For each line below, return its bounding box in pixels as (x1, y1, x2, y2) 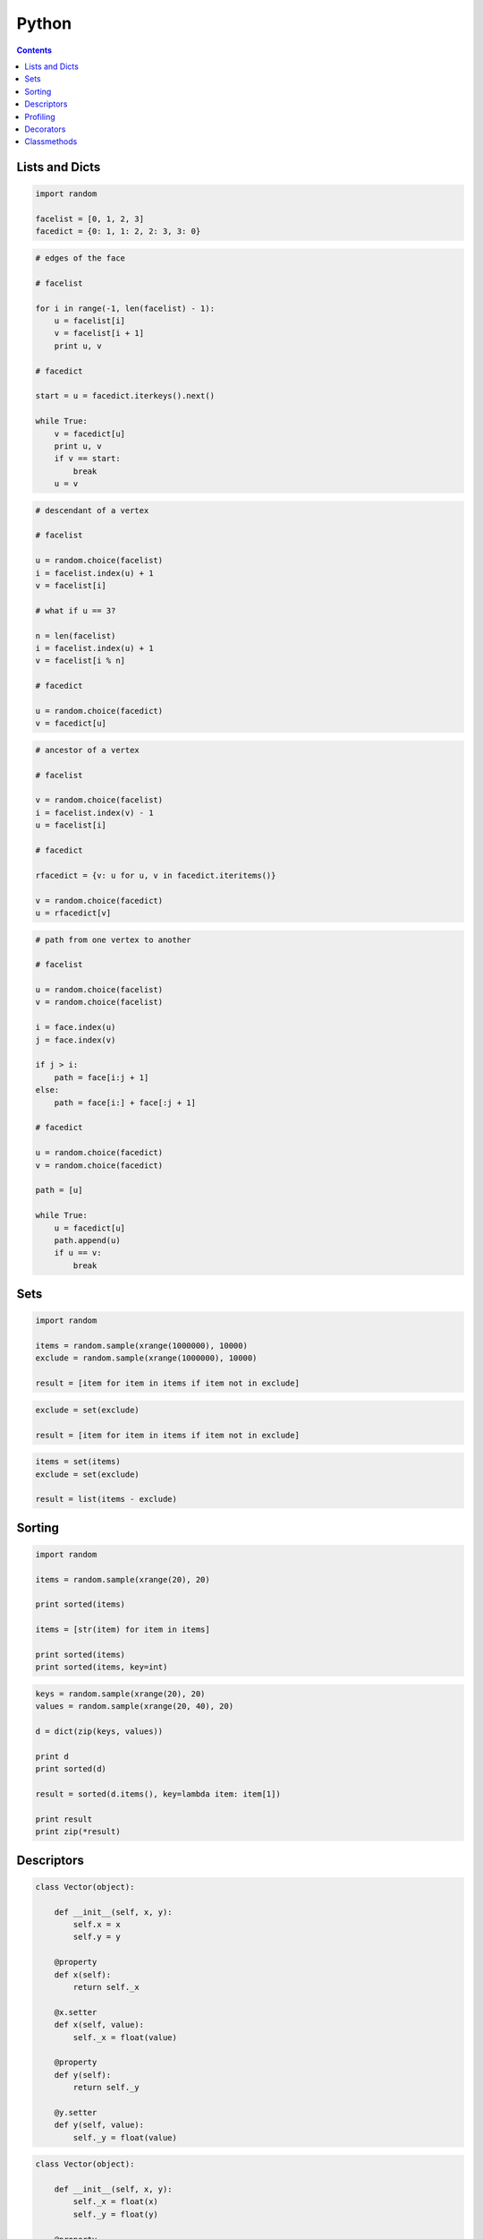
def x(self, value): (54, 2020, 145, 2030)
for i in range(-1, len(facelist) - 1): (35, 303, 215, 313)
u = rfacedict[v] (35, 907, 112, 918)
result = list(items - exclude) (35, 1494, 178, 1505)
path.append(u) (54, 1235, 121, 1245)
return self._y (72, 2082, 140, 2093)
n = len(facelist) (35, 631, 116, 640)
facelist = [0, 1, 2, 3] (35, 214, 145, 224)
